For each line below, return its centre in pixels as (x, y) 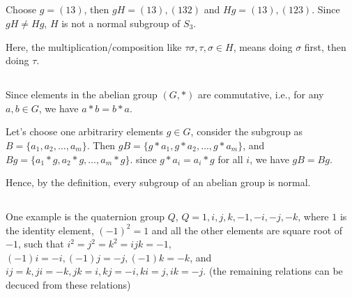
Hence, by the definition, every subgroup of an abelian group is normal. (158, 182)
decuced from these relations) (68, 285)
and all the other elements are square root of (247, 230)
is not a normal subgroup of (121, 23)
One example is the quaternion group (85, 216)
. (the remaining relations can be (273, 271)
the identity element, (50, 230)
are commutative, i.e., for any (261, 94)
